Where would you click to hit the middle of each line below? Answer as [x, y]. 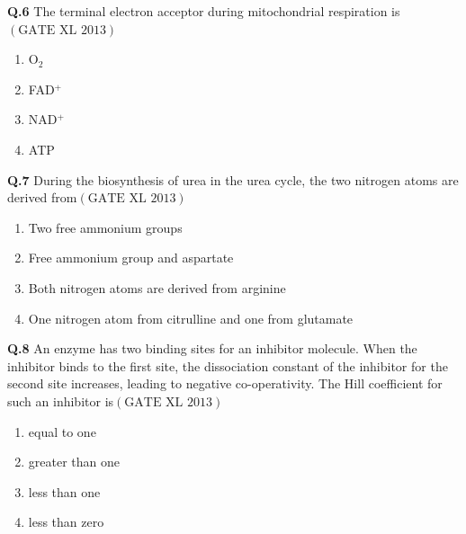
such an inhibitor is [61, 400]
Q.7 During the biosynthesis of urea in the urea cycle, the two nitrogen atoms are [233, 179]
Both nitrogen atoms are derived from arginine [157, 287]
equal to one [62, 431]
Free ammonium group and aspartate [131, 258]
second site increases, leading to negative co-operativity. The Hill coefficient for [225, 383]
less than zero [66, 522]
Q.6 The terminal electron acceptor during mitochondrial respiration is [204, 11]
